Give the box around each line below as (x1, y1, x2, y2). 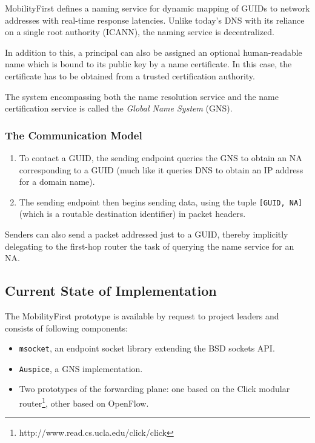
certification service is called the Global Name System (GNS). (5, 102, 233, 115)
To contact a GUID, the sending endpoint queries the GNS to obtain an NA (19, 151, 302, 164)
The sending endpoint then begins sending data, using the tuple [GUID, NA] (19, 195, 303, 208)
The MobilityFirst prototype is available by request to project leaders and (5, 309, 279, 322)
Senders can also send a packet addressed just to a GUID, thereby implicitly (5, 228, 288, 240)
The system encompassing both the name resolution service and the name (5, 90, 279, 102)
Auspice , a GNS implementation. (19, 362, 143, 375)
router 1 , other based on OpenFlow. (19, 395, 149, 409)
